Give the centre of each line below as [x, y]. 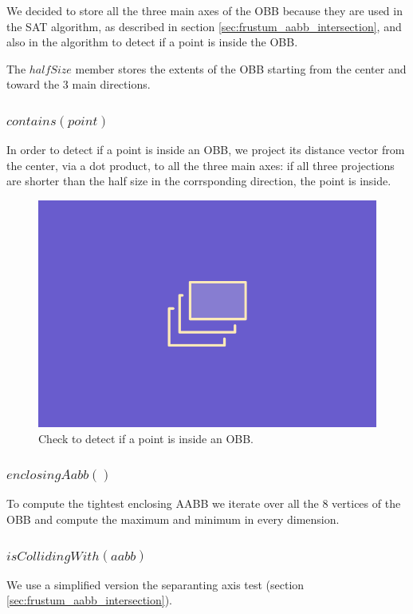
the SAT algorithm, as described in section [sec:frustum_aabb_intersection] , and [204, 26]
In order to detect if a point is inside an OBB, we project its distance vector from [206, 150]
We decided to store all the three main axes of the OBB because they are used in [205, 10]
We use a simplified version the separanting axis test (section [155, 584]
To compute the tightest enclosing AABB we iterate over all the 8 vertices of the [204, 503]
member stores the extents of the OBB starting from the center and [241, 68]
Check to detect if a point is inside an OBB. [146, 438]
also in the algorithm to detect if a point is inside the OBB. [152, 42]
